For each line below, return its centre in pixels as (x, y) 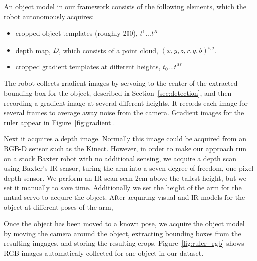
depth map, (33, 50)
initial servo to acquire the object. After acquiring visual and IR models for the (125, 197)
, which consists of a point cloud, (108, 50)
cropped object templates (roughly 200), (77, 33)
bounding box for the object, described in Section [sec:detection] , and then (118, 93)
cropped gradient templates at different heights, (88, 66)
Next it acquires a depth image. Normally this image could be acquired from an (125, 139)
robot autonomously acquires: (49, 16)
